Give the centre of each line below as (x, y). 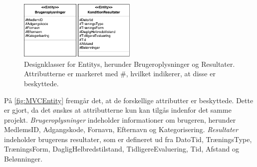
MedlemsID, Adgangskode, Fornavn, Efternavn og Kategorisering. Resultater (121, 129)
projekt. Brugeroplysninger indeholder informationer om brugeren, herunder (120, 119)
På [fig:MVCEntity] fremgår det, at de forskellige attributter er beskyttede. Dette (129, 100)
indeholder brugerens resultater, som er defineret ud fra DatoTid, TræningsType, (128, 139)
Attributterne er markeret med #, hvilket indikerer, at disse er (120, 74)
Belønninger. (23, 159)
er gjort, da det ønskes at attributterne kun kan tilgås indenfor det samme (118, 110)
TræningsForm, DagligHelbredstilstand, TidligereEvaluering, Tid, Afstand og (122, 149)
